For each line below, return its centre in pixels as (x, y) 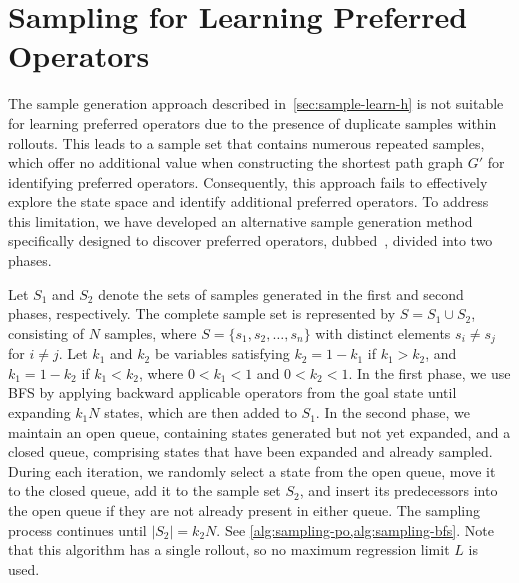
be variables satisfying (222, 353)
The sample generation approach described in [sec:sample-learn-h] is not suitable (256, 103)
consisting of (46, 332)
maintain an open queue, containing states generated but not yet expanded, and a (259, 431)
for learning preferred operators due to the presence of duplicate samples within (252, 122)
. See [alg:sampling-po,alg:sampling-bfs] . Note (355, 529)
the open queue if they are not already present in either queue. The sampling (244, 510)
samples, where (150, 332)
